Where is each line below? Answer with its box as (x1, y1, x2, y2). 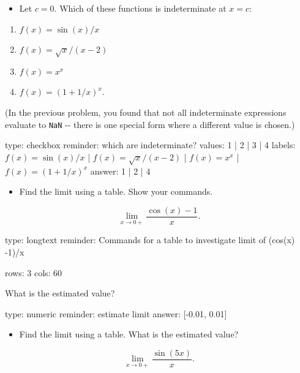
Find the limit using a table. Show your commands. (19, 185, 213, 198)
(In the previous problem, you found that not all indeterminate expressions (5, 105, 287, 118)
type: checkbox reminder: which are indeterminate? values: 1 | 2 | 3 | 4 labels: (5, 138, 296, 151)
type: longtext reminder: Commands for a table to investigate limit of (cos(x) (5, 233, 295, 246)
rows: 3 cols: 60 (5, 266, 62, 279)
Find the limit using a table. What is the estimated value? (19, 328, 239, 341)
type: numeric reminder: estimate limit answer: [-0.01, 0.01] (5, 307, 227, 320)
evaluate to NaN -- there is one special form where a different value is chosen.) (5, 118, 295, 130)
